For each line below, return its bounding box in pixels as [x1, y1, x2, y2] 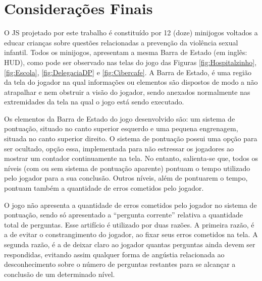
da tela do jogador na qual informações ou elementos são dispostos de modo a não [4, 77, 258, 87]
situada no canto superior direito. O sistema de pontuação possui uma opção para [4, 133, 257, 144]
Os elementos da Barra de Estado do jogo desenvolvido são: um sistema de [4, 113, 235, 124]
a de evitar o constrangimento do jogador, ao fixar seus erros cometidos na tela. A [4, 229, 258, 240]
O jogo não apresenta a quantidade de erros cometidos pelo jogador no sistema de [4, 199, 257, 210]
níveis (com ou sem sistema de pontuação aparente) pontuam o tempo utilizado [4, 162, 250, 173]
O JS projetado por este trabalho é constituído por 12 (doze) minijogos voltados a [4, 27, 258, 38]
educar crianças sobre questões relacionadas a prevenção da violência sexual [4, 37, 238, 47]
